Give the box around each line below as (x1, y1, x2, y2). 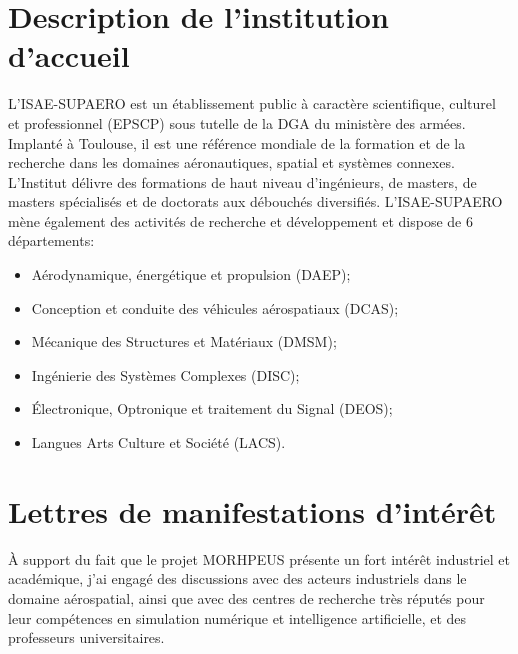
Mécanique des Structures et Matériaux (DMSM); (31, 331, 337, 352)
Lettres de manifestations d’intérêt (8, 490, 497, 531)
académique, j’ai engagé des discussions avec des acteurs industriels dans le (8, 568, 467, 589)
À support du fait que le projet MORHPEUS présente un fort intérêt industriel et (8, 548, 510, 569)
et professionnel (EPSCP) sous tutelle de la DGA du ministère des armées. (8, 112, 466, 133)
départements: (8, 230, 95, 251)
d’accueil (8, 35, 130, 76)
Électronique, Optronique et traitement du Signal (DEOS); (31, 398, 393, 419)
